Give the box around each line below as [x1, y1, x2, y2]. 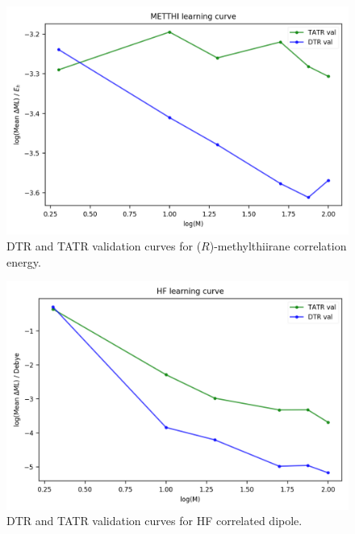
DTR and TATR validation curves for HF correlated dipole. [6, 512, 303, 529]
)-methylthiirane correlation [209, 237, 347, 254]
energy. [6, 253, 41, 270]
